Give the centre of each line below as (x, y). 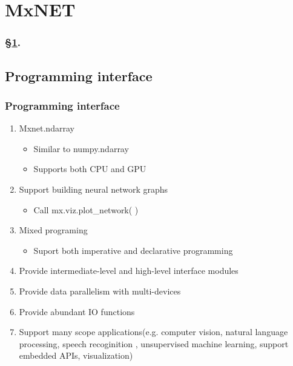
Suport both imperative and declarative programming (133, 250)
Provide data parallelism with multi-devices (100, 291)
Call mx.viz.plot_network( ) (86, 209)
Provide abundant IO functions (77, 311)
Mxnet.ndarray (47, 128)
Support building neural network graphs (94, 189)
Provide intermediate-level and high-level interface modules (129, 271)
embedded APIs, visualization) (76, 355)
